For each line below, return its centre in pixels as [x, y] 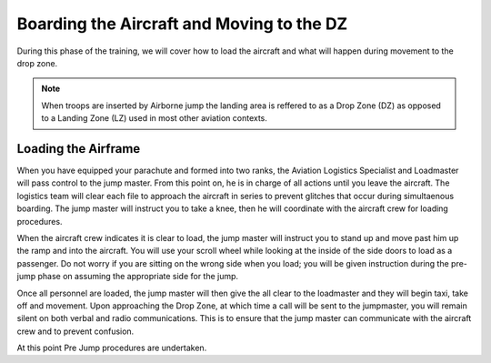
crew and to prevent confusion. [75, 331]
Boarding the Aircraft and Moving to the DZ [182, 24]
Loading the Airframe [79, 149]
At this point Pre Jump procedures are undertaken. [112, 348]
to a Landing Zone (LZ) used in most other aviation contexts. [155, 118]
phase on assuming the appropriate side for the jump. [138, 277]
